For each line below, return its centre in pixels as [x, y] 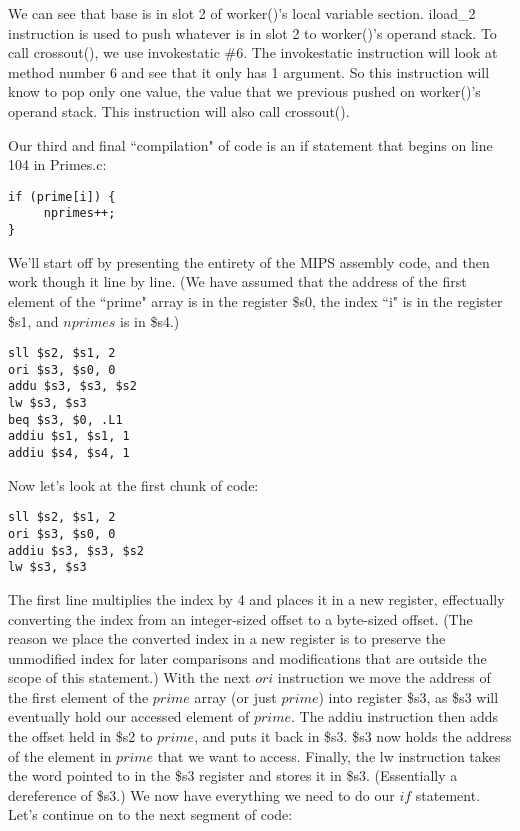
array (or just [235, 696]
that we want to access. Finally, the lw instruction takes [329, 755]
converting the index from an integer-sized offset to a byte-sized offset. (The [240, 618]
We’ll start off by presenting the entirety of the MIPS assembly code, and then [249, 261]
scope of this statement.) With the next [129, 677]
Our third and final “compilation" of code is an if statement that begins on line [250, 144]
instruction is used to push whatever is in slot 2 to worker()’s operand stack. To [252, 32]
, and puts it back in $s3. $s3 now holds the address [353, 736]
